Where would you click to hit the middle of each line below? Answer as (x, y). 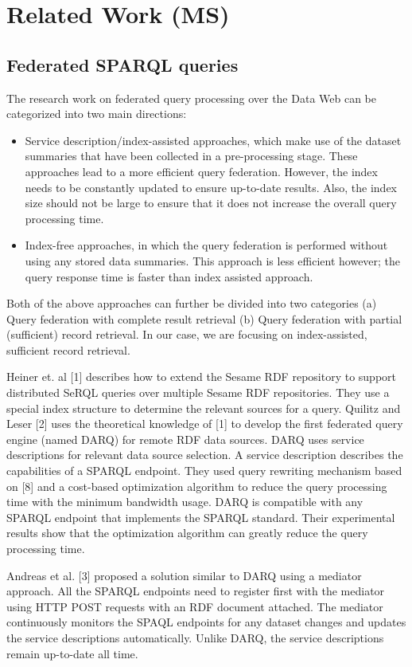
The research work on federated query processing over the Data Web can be (191, 98)
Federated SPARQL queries (122, 64)
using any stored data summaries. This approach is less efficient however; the (213, 260)
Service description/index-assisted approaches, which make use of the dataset (213, 140)
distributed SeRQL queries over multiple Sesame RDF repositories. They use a (198, 392)
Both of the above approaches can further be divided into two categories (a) (192, 303)
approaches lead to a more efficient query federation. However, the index (201, 171)
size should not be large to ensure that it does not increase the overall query (211, 203)
